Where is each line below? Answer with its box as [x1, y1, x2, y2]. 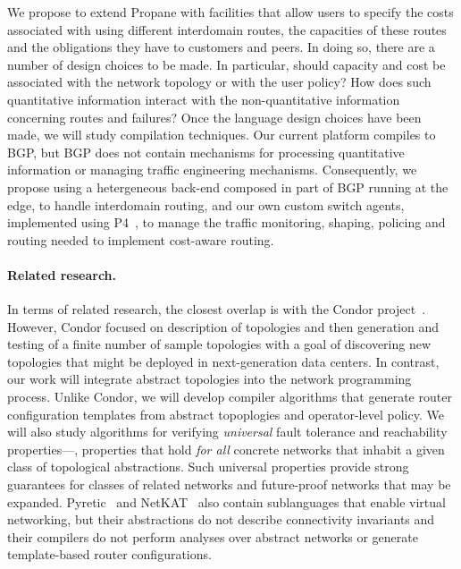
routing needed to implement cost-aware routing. [7, 230, 274, 249]
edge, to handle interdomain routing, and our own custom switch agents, [7, 195, 405, 214]
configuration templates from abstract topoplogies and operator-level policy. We [7, 404, 444, 423]
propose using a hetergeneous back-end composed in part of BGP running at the [7, 177, 448, 196]
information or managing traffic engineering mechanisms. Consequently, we [7, 160, 417, 179]
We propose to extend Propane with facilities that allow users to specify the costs [7, 3, 454, 21]
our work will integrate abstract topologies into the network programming [7, 369, 412, 388]
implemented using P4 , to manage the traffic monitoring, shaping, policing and [7, 213, 446, 232]
